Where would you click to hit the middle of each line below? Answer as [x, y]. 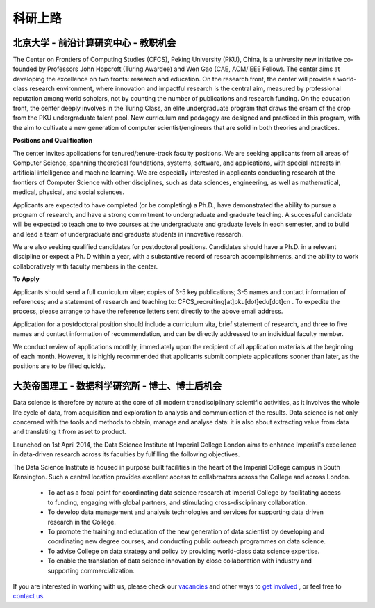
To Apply [26, 279]
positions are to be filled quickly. [59, 366]
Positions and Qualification [53, 141]
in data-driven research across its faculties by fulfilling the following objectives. [126, 454]
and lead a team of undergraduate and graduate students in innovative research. [128, 234]
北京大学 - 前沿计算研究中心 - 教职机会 [94, 43]
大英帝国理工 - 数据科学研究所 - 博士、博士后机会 [117, 386]
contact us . [29, 596]
